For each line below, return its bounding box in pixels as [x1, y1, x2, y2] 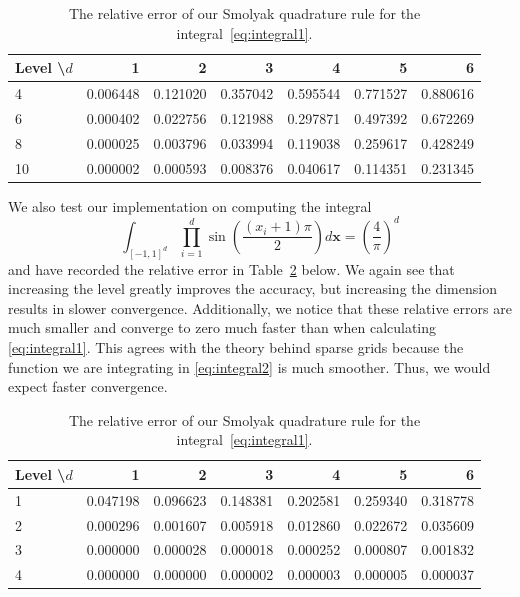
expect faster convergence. [8, 376, 168, 397]
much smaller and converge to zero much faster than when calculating [8, 317, 437, 338]
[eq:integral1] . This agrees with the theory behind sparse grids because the [8, 336, 464, 357]
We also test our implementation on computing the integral [8, 195, 372, 216]
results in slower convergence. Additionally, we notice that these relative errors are [8, 297, 512, 318]
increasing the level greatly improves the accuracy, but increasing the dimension [8, 278, 497, 299]
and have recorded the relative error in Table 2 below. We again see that [8, 258, 455, 279]
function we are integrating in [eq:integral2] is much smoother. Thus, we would [8, 356, 491, 377]
